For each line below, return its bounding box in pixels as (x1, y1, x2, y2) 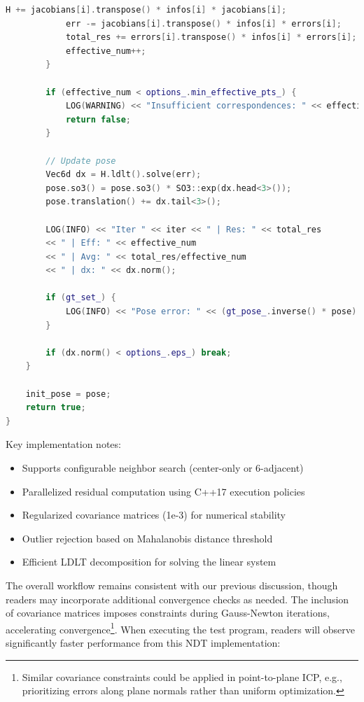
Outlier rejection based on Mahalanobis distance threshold (22, 531, 273, 545)
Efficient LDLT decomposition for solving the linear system (22, 554, 276, 569)
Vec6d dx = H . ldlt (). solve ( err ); (45, 169, 202, 180)
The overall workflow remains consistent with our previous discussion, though (6, 577, 338, 592)
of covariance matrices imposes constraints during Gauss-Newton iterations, (6, 605, 330, 620)
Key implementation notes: (6, 437, 121, 451)
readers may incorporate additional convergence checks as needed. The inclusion (6, 591, 349, 606)
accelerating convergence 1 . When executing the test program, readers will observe (6, 619, 356, 636)
